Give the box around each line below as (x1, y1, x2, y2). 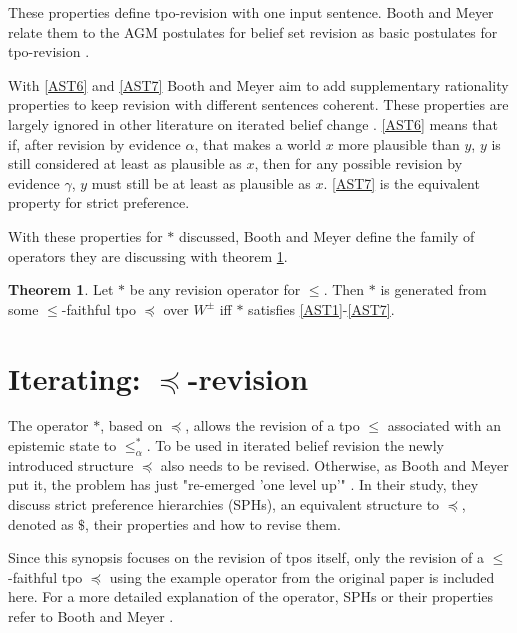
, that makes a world (194, 133, 321, 154)
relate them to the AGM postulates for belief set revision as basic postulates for (8, 21, 498, 42)
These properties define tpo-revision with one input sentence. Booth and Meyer (8, 2, 494, 22)
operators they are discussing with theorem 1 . (8, 245, 288, 266)
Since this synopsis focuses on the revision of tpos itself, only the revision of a (8, 547, 485, 568)
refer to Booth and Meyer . (8, 605, 174, 626)
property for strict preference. (8, 192, 190, 213)
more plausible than (338, 133, 460, 154)
